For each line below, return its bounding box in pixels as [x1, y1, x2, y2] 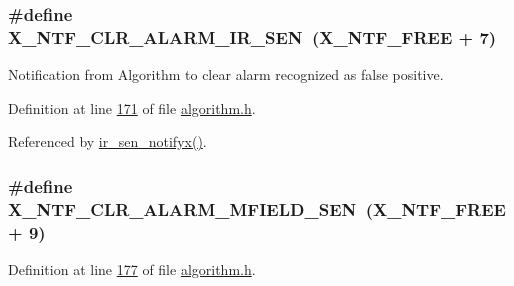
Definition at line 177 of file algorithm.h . [8, 258, 256, 279]
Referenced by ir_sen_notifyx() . [8, 131, 207, 152]
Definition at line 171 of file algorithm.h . [8, 97, 256, 118]
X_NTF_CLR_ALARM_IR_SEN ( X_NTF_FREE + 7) [8, 24, 497, 49]
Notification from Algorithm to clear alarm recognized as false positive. [8, 64, 444, 85]
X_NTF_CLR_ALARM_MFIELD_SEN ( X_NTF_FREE [8, 196, 506, 221]
